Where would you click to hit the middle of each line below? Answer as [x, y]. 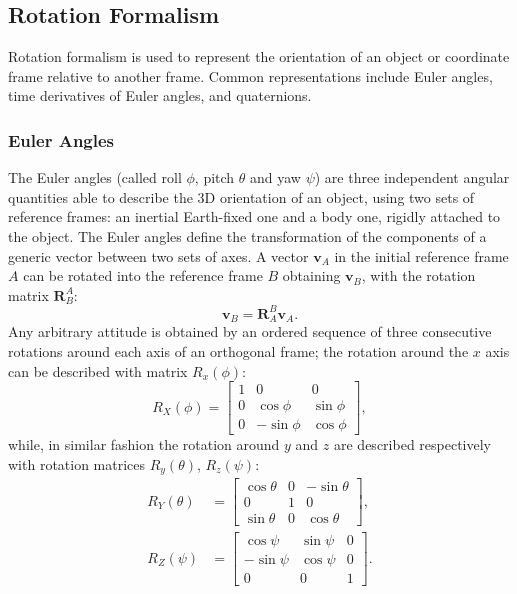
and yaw [275, 177]
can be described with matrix [98, 370]
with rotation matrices [77, 463]
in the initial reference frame [421, 255]
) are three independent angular [412, 177]
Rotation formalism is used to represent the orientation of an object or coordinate [259, 56]
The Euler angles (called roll [95, 177]
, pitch [214, 177]
